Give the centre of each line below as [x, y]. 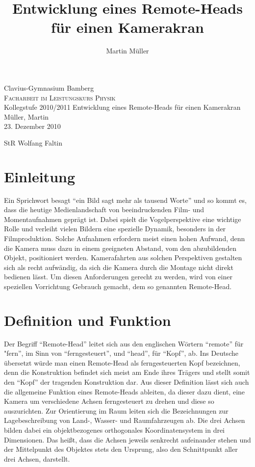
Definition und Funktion [88, 320]
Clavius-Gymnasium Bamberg [49, 87]
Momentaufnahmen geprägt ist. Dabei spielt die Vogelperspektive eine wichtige [123, 219]
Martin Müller [127, 51]
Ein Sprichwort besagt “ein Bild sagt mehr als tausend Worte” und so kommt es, [125, 200]
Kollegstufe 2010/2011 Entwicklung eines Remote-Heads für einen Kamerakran [122, 107]
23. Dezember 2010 [32, 126]
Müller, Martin [26, 116]
